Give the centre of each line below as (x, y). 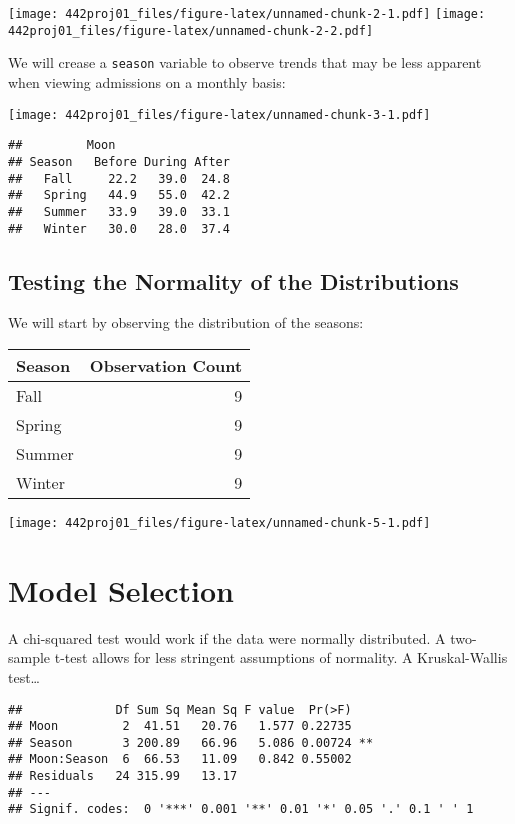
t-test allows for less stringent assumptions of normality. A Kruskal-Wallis (281, 657)
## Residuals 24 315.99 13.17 (123, 776)
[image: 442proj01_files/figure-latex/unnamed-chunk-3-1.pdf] (219, 114)
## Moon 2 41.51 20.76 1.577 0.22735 (180, 726)
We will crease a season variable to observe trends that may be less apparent (245, 62)
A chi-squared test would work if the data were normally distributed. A (227, 637)
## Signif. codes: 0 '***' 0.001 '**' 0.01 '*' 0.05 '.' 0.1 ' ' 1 (241, 809)
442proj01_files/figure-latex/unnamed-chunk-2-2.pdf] (191, 30)
